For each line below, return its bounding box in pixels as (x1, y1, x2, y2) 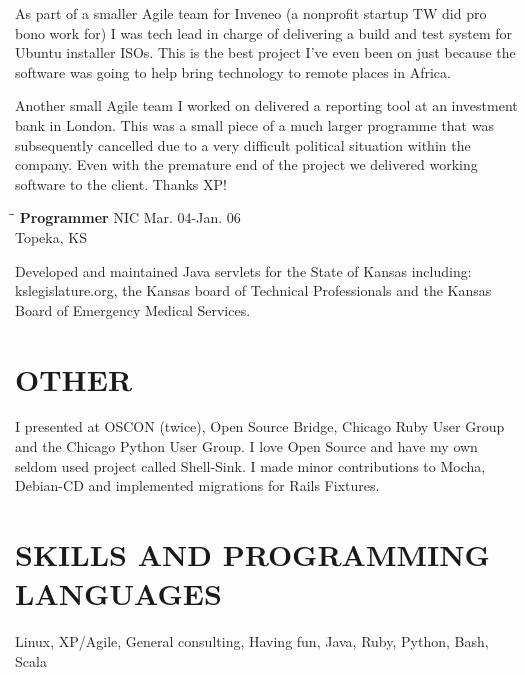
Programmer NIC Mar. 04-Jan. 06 (19, 207, 241, 228)
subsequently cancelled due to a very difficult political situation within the (15, 134, 471, 155)
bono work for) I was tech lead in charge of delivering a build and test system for (15, 22, 513, 43)
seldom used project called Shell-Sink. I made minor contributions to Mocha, (15, 455, 486, 476)
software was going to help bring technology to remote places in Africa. (15, 61, 451, 82)
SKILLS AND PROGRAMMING (15, 534, 490, 574)
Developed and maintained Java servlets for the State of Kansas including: (15, 260, 472, 281)
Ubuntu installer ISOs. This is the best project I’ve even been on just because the (15, 42, 516, 63)
